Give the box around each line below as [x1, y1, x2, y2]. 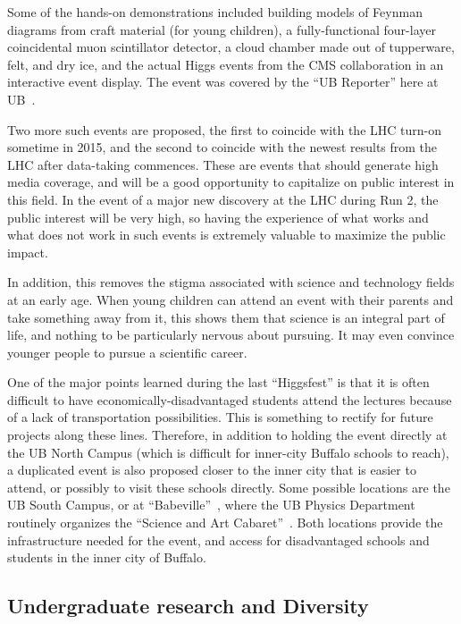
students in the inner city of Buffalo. [7, 548, 206, 567]
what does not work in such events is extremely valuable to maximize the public [7, 225, 446, 244]
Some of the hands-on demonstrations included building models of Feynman [7, 3, 423, 21]
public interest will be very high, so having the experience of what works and [7, 207, 429, 226]
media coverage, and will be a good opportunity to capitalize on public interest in [7, 173, 455, 191]
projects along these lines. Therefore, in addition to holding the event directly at [7, 426, 448, 444]
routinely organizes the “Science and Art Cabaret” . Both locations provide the [7, 513, 443, 532]
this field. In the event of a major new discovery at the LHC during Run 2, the [7, 190, 439, 208]
